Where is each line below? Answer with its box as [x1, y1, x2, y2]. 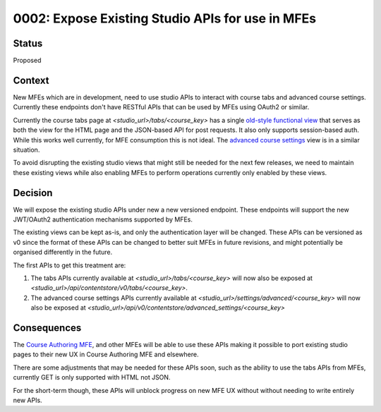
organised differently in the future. [13, 248, 113, 257]
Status [13, 37, 43, 49]
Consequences [13, 322, 82, 334]
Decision [13, 187, 53, 199]
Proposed [13, 56, 42, 65]
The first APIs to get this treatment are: [13, 261, 126, 269]
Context [13, 74, 49, 86]
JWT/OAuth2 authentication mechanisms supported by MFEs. [13, 215, 193, 224]
